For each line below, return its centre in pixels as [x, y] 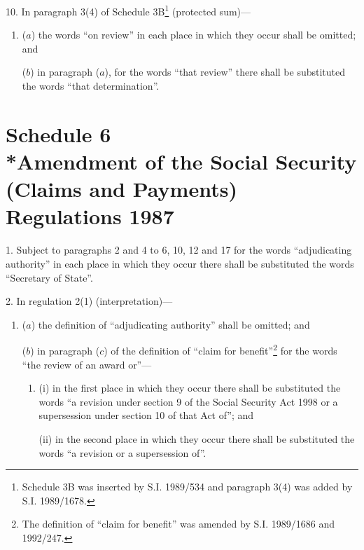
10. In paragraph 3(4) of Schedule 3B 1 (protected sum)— [128, 10]
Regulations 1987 [90, 216]
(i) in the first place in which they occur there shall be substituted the [190, 388]
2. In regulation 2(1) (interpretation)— [89, 301]
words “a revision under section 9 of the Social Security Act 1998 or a [188, 401]
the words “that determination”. [91, 86]
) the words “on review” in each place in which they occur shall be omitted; [194, 35]
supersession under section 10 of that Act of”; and [146, 415]
